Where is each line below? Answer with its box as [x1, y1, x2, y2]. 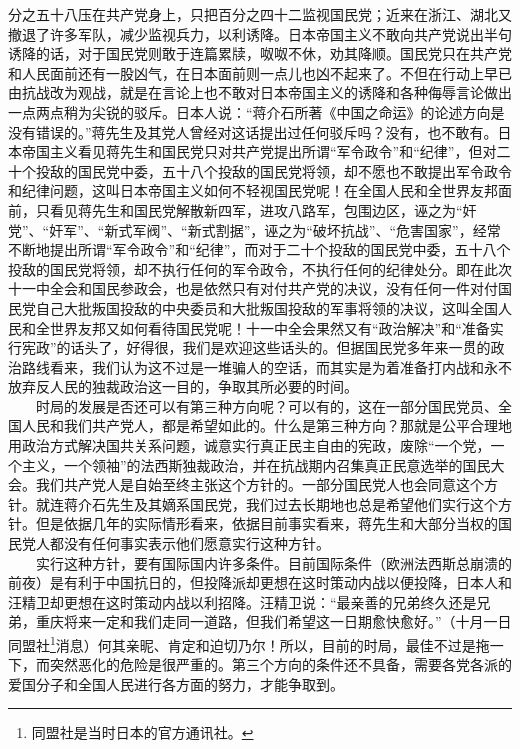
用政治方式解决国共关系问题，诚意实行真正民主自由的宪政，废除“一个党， [8, 435, 491, 456]
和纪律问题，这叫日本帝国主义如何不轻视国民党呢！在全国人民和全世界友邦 [8, 180, 498, 201]
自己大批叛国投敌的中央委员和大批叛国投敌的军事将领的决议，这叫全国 [35, 297, 498, 318]
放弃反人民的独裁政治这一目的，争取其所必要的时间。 [8, 376, 358, 397]
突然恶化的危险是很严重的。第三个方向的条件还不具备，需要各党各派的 [49, 654, 512, 675]
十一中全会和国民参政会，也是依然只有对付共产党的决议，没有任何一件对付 [8, 278, 498, 299]
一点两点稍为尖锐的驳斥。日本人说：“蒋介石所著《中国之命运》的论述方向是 [8, 101, 505, 122]
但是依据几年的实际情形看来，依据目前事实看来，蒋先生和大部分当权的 [35, 513, 498, 534]
